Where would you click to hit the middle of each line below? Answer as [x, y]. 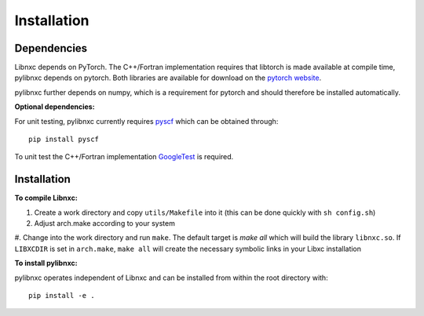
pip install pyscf [64, 140]
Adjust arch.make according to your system [105, 223]
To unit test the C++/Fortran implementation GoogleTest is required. [124, 157]
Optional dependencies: [55, 107]
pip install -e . [62, 296]
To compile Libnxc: [46, 198]
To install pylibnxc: [46, 263]
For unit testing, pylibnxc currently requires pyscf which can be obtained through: [146, 121]
